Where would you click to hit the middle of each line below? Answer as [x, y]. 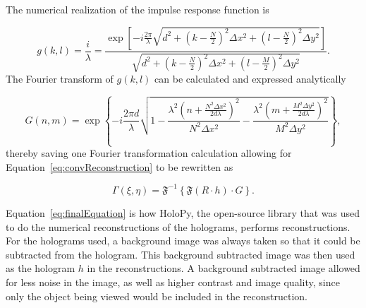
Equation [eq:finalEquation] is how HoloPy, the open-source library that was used [183, 212]
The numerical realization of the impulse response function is [138, 9]
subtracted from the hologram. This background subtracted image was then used [181, 254]
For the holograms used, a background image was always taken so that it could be [183, 241]
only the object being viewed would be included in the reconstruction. [157, 296]
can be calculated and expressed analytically [250, 79]
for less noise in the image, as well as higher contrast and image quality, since [173, 282]
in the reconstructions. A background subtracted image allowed [224, 268]
